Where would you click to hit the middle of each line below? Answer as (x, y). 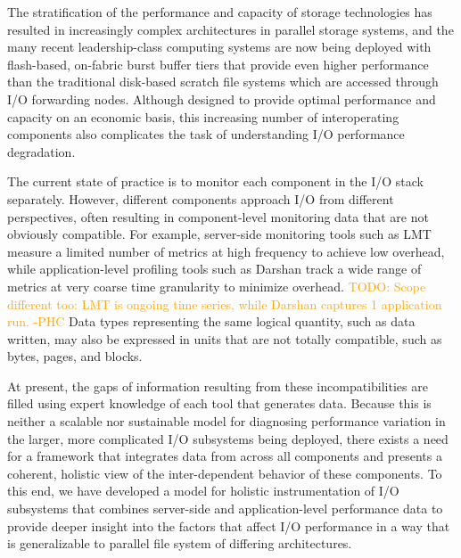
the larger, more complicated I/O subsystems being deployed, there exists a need (228, 438)
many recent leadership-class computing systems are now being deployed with (219, 47)
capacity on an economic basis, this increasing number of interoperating (203, 116)
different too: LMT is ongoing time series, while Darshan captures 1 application (225, 304)
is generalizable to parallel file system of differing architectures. (180, 543)
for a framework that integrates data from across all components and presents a (225, 456)
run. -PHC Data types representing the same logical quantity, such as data (211, 321)
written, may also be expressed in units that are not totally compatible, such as (225, 338)
